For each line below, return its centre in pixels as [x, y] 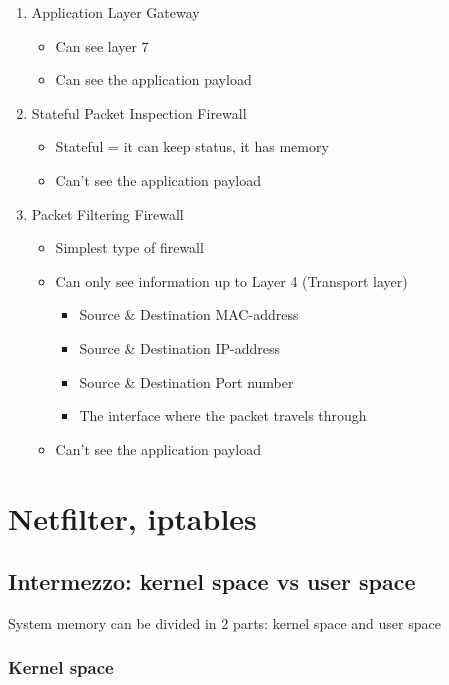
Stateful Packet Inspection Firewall [139, 112]
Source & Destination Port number [186, 381]
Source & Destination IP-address [179, 347]
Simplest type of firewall [129, 247]
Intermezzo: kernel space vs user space [212, 581]
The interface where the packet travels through [223, 415]
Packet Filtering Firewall [107, 213]
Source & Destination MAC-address [189, 314]
